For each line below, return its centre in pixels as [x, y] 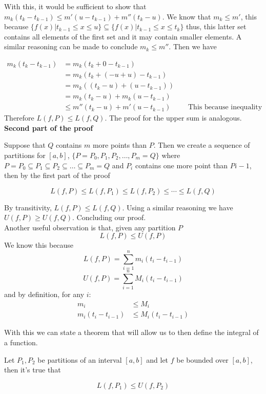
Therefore [19, 118]
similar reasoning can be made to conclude [71, 46]
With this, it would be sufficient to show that [75, 6]
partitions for [25, 155]
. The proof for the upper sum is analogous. [173, 118]
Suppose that [25, 145]
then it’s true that [33, 370]
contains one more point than [181, 165]
